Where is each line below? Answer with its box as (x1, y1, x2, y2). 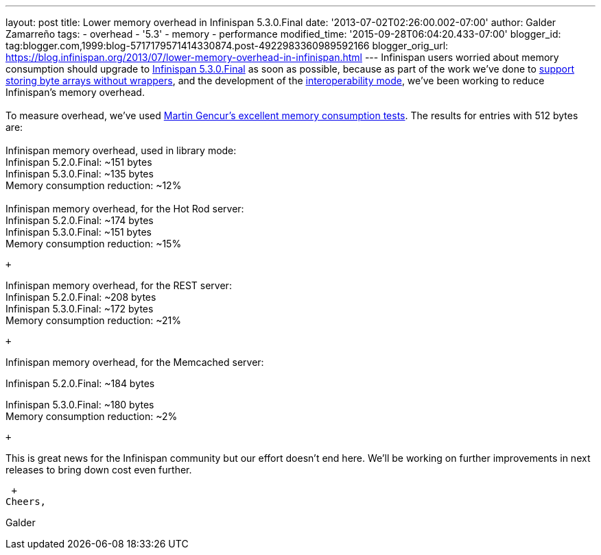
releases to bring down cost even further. (5, 464, 192, 476)
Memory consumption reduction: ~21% (5, 314, 181, 326)
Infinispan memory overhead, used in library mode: (5, 145, 237, 156)
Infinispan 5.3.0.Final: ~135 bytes (5, 168, 154, 180)
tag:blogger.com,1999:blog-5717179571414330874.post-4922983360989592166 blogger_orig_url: (5, 40, 449, 51)
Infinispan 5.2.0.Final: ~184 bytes (5, 378, 155, 389)
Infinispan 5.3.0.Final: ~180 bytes (5, 399, 154, 410)
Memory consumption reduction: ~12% (5, 180, 182, 191)
